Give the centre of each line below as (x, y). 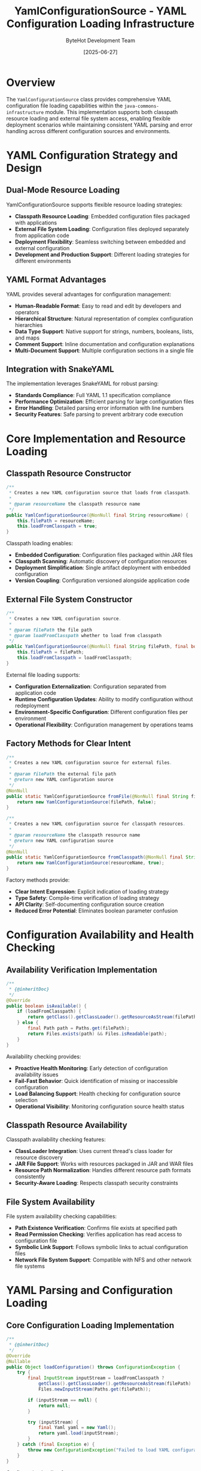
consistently (30, 1176)
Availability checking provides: (44, 1056)
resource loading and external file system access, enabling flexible (89, 118)
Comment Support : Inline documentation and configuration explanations (105, 344)
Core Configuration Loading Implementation (90, 1325)
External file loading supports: (43, 675)
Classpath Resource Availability (67, 1125)
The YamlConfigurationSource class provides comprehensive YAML (89, 99)
